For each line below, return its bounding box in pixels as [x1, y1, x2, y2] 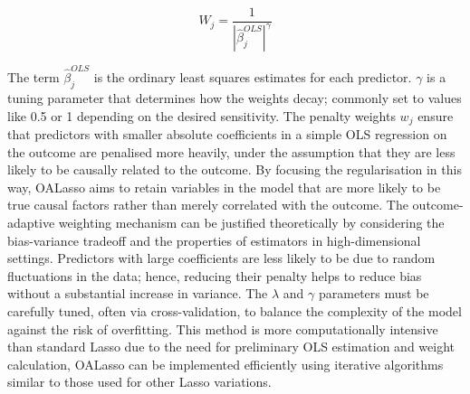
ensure [417, 106, 454, 125]
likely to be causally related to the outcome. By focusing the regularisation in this [7, 160, 462, 179]
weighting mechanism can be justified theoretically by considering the [58, 212, 445, 231]
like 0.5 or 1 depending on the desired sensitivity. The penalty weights [7, 106, 396, 125]
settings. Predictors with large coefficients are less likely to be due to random [7, 249, 436, 267]
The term [7, 68, 60, 87]
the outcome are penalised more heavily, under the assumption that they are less [7, 142, 456, 161]
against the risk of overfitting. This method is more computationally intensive [7, 319, 438, 338]
